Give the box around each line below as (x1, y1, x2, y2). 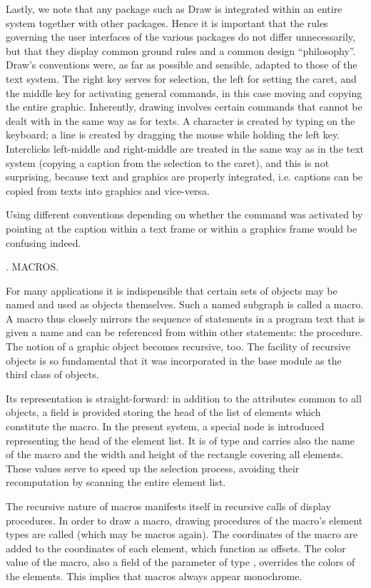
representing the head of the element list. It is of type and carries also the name (6, 432, 355, 447)
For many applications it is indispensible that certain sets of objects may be (6, 283, 337, 298)
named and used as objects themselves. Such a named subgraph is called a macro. (6, 297, 364, 312)
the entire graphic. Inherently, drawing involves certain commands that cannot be (6, 99, 362, 114)
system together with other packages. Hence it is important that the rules (6, 15, 328, 30)
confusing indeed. (6, 235, 81, 250)
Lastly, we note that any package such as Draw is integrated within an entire (6, 1, 342, 16)
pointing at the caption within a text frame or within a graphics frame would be (6, 220, 357, 235)
